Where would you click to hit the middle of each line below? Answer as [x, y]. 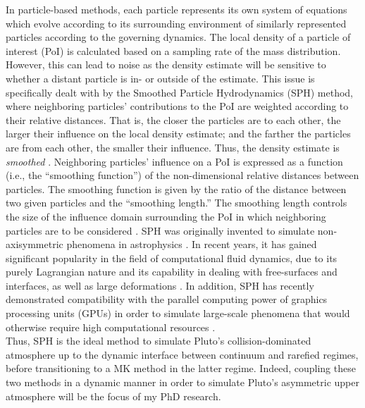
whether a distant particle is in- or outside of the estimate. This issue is [160, 78]
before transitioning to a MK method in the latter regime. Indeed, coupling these [181, 368]
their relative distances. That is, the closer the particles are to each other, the [173, 119]
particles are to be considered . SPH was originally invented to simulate [160, 230]
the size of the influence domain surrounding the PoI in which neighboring [166, 216]
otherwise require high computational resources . [111, 327]
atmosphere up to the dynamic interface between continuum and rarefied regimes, [182, 354]
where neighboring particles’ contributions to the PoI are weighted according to [177, 106]
